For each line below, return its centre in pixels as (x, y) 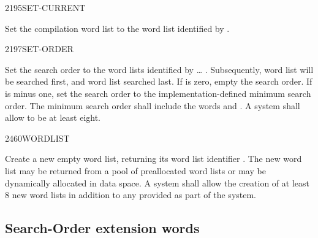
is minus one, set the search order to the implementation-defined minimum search (158, 93)
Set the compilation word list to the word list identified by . (117, 28)
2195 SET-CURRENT (45, 7)
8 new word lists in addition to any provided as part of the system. (131, 195)
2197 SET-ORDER (39, 49)
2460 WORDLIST (37, 138)
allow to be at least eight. (53, 117)
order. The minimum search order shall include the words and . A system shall (153, 105)
